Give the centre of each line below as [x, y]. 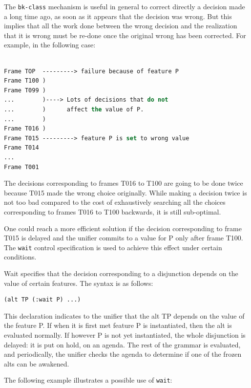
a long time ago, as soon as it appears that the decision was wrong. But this [118, 16]
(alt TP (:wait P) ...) [42, 300]
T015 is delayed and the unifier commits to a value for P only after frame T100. [124, 238]
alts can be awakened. [37, 363]
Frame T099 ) [25, 90]
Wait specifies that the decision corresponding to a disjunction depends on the [121, 273]
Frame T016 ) [25, 129]
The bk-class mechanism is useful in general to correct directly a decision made [125, 6]
